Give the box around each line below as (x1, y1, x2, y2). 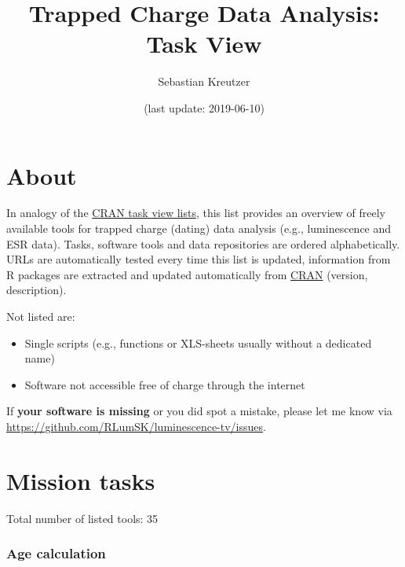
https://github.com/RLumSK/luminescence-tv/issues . (6, 418, 266, 434)
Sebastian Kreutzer (158, 73, 250, 90)
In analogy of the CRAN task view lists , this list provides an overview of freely (6, 204, 385, 221)
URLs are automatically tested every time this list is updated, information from (6, 251, 391, 267)
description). (6, 282, 67, 298)
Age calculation (6, 543, 106, 563)
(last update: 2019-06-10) (144, 99, 265, 116)
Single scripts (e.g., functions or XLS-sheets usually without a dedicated (24, 334, 372, 351)
